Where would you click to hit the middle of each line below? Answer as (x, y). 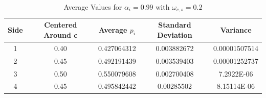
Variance (236, 30)
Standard (175, 25)
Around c (61, 35)
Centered (61, 25)
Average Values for (93, 7)
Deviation (175, 35)
